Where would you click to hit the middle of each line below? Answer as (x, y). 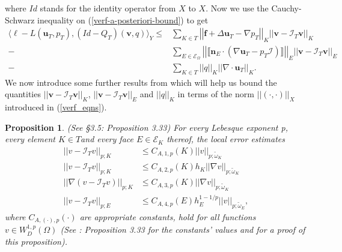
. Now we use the (237, 8)
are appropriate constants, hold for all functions (168, 216)
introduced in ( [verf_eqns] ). (56, 107)
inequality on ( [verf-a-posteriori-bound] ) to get (123, 19)
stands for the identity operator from (108, 8)
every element (30, 139)
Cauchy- (286, 8)
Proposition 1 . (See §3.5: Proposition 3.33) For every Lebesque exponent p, (146, 127)
